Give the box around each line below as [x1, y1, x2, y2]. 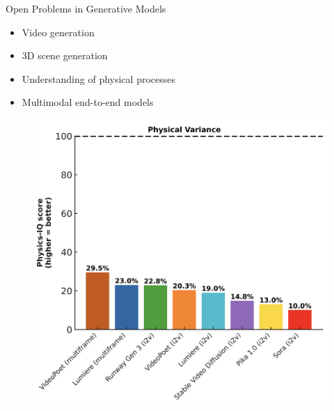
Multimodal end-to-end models [22, 95, 154, 109]
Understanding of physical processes [22, 71, 175, 86]
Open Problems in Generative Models [6, 1, 166, 15]
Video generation [22, 24, 95, 39]
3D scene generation [22, 48, 108, 63]
